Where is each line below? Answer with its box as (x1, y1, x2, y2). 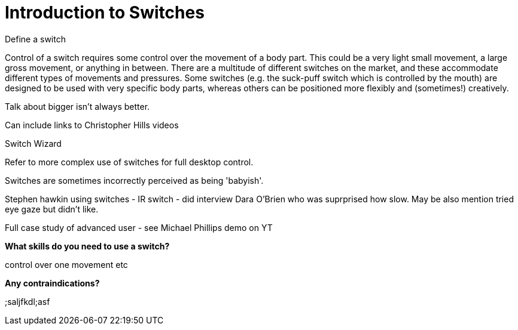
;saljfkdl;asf (5, 296, 50, 307)
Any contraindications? (5, 277, 100, 288)
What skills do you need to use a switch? (5, 240, 170, 251)
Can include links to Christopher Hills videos (5, 119, 179, 130)
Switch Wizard (5, 138, 62, 149)
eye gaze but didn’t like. (5, 203, 99, 214)
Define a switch (5, 33, 66, 44)
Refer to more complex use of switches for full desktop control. (5, 156, 254, 167)
